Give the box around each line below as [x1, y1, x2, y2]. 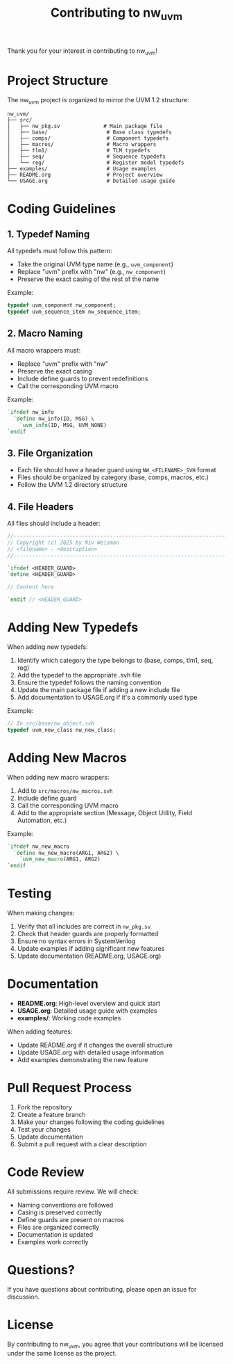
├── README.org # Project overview [7, 172, 163, 179]
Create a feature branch [17, 1110, 86, 1118]
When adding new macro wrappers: [7, 773, 110, 781]
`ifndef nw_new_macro [7, 843, 70, 850]
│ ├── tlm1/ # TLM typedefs [7, 147, 150, 154]
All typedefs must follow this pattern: [7, 247, 112, 255]
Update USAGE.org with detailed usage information [17, 1048, 164, 1057]
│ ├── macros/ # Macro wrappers [7, 141, 157, 148]
